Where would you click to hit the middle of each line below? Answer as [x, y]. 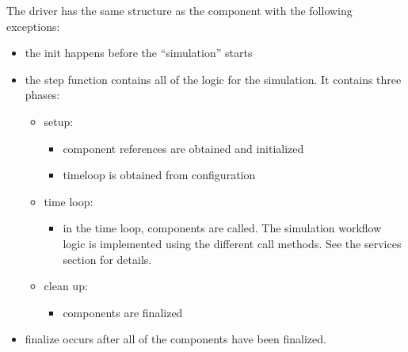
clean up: [66, 286]
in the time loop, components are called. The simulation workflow [222, 228]
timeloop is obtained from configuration [159, 175]
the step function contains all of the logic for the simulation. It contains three [213, 79]
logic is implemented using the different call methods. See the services [232, 243]
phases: [42, 95]
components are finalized [123, 312]
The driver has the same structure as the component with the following [179, 10]
